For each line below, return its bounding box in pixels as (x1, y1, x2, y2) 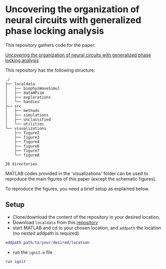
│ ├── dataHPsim (5, 90, 44, 95)
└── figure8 (14, 153, 40, 158)
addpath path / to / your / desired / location (5, 240, 90, 245)
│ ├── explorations (5, 95, 51, 100)
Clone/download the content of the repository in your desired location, (12, 214, 160, 220)
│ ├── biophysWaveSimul (5, 85, 60, 91)
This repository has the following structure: (5, 67, 95, 73)
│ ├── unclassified (5, 117, 51, 122)
